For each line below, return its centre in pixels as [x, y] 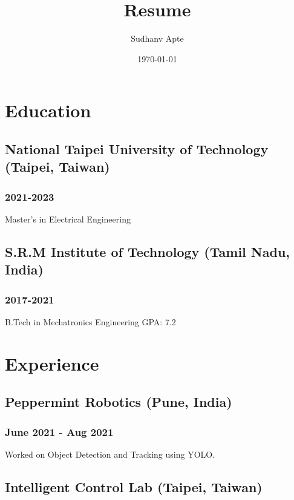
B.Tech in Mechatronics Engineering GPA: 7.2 [90, 321]
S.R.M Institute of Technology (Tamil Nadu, [148, 251]
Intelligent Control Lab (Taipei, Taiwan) [134, 486]
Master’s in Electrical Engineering [68, 219]
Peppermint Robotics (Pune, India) [119, 402]
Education [48, 110]
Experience [52, 363]
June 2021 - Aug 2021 [59, 431]
